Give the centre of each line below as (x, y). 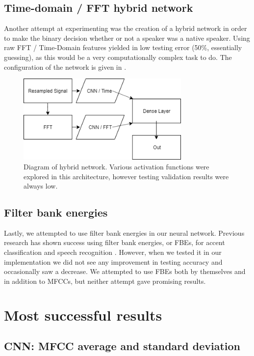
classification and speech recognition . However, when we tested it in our (113, 252)
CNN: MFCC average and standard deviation (122, 346)
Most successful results (83, 315)
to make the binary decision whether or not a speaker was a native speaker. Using (127, 38)
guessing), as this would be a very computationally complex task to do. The (118, 57)
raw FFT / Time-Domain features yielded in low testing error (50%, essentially (123, 47)
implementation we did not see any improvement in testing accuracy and (113, 261)
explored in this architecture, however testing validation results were (126, 176)
